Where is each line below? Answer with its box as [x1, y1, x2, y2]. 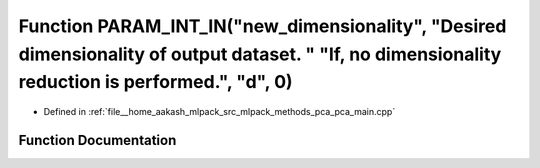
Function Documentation [18, 131, 177, 149]
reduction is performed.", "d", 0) [18, 71, 294, 94]
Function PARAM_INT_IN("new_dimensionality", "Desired [18, 15, 507, 37]
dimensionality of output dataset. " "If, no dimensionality [18, 43, 502, 65]
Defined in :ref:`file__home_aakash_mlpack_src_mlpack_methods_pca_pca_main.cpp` [43, 106, 396, 118]
